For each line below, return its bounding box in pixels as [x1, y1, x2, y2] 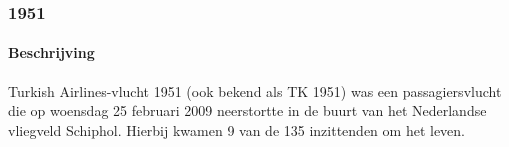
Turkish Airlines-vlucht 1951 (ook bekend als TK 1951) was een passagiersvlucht [8, 80, 502, 101]
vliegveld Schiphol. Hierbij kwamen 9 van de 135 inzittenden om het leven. [8, 119, 465, 140]
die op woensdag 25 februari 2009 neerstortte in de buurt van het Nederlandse [8, 100, 487, 121]
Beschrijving [8, 42, 95, 63]
